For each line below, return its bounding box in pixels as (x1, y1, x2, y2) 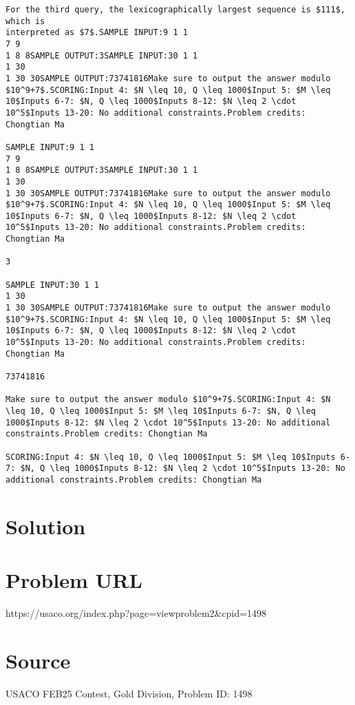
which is (6, 16, 45, 26)
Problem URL (6, 566, 142, 594)
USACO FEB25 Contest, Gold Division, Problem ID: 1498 (6, 686, 252, 700)
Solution (6, 512, 86, 540)
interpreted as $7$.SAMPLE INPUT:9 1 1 (6, 28, 188, 38)
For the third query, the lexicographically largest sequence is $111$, (6, 5, 345, 14)
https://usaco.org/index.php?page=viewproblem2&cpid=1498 (6, 606, 267, 620)
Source (6, 646, 71, 674)
